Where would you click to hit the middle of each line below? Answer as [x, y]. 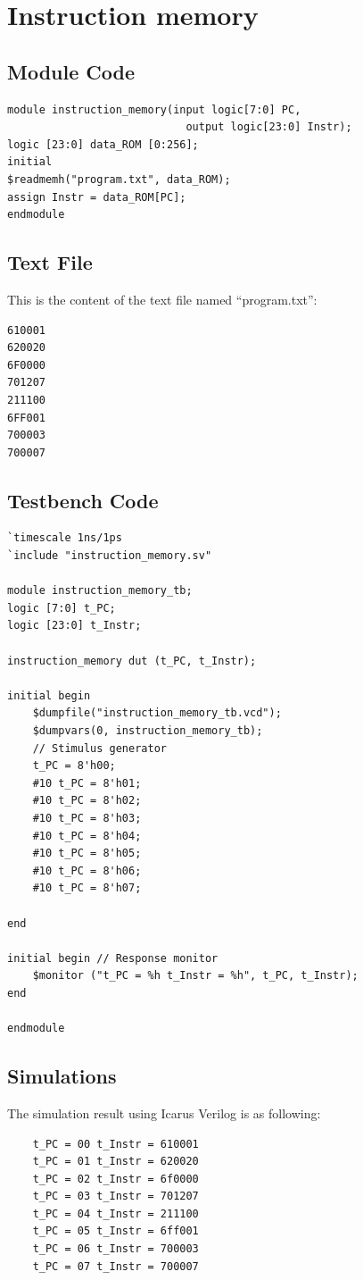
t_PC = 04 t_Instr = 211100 [115, 1213]
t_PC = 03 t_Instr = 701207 [115, 1196]
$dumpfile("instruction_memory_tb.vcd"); [157, 713]
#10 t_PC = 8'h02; [87, 801]
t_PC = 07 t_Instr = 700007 [115, 1266]
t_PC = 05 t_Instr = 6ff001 [115, 1231]
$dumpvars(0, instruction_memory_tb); [148, 731]
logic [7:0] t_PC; [62, 608]
